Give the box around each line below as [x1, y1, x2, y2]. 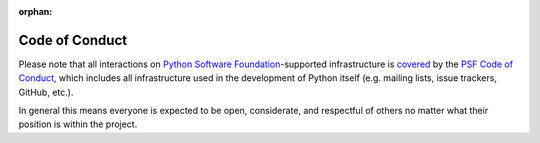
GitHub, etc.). [18, 86, 74, 98]
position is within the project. [18, 118, 138, 130]
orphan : [18, 6, 53, 17]
